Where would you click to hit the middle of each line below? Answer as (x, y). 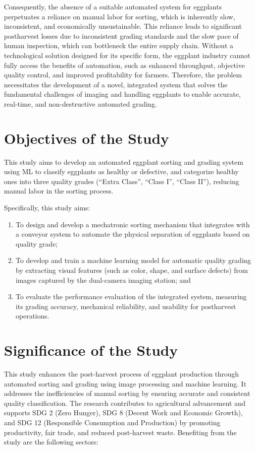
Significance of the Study (91, 350)
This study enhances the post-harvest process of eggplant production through (122, 374)
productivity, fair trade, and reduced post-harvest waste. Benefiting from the (120, 432)
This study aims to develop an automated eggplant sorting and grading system (124, 161)
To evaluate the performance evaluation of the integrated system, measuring (131, 296)
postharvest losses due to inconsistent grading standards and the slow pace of (121, 35)
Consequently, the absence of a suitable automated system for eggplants (113, 6)
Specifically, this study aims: (47, 208)
